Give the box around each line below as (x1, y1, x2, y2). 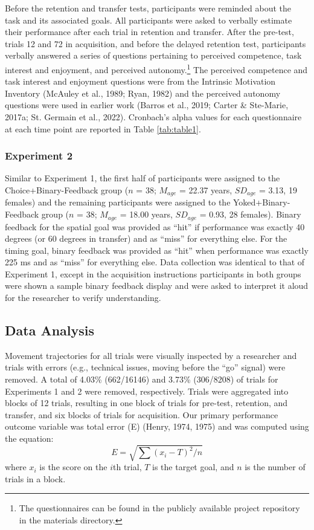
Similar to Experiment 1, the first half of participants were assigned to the (5, 172, 280, 184)
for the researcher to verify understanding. (5, 291, 161, 304)
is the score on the (39, 461, 107, 473)
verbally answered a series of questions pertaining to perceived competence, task (5, 49, 302, 62)
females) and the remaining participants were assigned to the (5, 196, 231, 208)
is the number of (245, 461, 306, 473)
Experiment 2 (5, 148, 73, 163)
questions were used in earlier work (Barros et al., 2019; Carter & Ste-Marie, (5, 99, 289, 111)
